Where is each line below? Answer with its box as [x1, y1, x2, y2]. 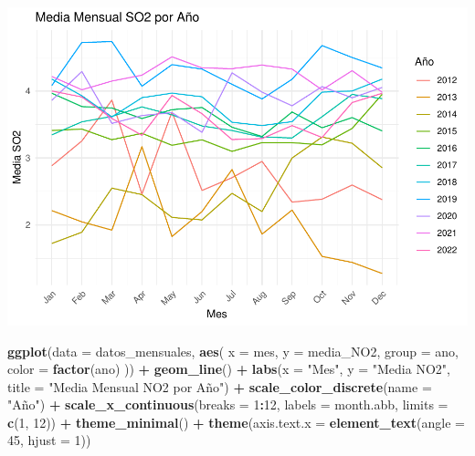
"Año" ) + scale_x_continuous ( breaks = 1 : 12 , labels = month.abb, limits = [7, 395, 449, 414]
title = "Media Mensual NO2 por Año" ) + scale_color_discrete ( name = [7, 377, 432, 396]
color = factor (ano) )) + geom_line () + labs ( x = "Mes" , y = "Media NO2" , [7, 359, 450, 378]
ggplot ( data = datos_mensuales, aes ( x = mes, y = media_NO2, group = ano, [7, 341, 459, 360]
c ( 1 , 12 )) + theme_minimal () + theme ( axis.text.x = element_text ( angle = [7, 412, 466, 431]
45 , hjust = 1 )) [7, 430, 91, 450]
